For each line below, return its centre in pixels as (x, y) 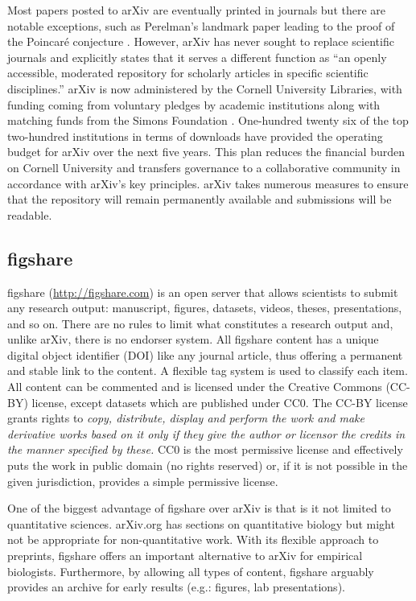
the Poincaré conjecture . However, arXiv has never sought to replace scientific (201, 41)
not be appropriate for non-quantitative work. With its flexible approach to (193, 539)
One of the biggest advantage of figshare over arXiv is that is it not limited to (199, 508)
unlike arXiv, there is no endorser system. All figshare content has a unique (193, 339)
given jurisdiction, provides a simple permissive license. (143, 481)
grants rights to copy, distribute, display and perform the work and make (186, 418)
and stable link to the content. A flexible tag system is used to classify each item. (208, 370)
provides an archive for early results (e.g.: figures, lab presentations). (176, 587)
